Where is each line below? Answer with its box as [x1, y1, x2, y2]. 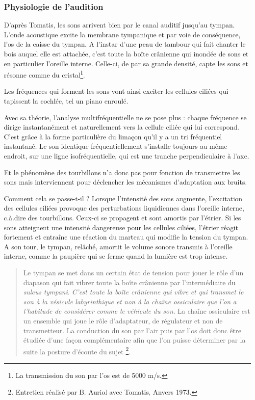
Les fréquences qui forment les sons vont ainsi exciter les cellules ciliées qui [4, 86, 229, 96]
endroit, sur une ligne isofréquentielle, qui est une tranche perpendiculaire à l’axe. [4, 151, 249, 160]
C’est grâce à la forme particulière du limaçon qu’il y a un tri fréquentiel [4, 131, 222, 141]
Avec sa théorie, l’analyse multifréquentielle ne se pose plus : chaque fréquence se [4, 112, 247, 122]
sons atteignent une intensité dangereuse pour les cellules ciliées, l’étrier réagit [4, 222, 238, 232]
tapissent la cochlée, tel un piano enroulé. [4, 96, 128, 106]
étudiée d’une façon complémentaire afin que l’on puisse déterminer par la [23, 335, 246, 345]
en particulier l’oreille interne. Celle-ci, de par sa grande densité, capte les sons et [4, 58, 248, 68]
